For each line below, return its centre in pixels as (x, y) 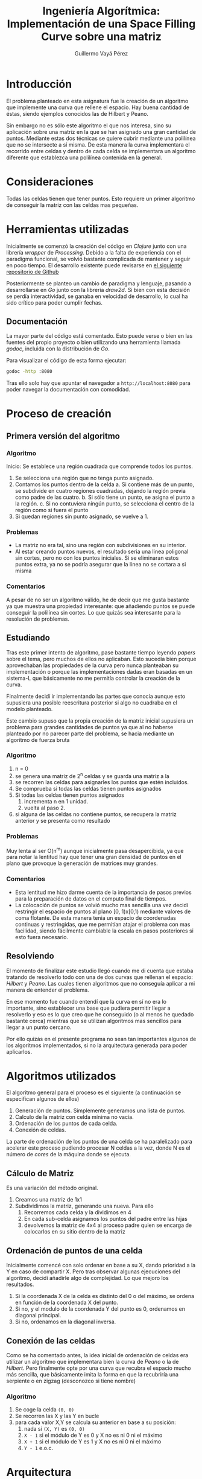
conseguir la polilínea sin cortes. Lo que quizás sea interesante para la (93, 612)
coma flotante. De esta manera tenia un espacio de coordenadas (95, 917)
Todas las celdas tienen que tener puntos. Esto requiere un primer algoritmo (101, 198)
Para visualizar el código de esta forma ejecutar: (66, 361)
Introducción (39, 84)
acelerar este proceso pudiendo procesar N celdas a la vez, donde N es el (99, 1148)
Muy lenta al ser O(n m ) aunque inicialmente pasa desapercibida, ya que (95, 850)
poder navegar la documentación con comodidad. (68, 390)
